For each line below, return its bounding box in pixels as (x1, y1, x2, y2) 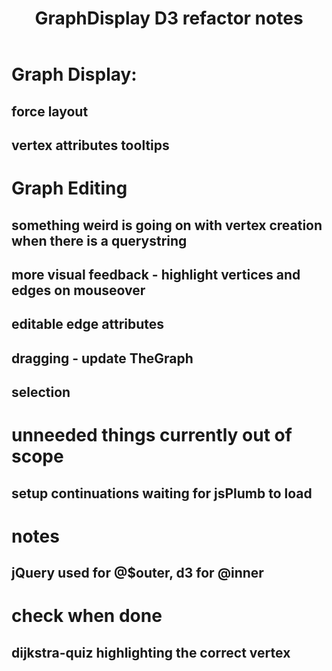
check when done (11, 605, 163, 627)
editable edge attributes (11, 316, 165, 333)
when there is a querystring (11, 232, 188, 249)
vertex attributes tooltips (11, 137, 170, 154)
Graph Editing (11, 177, 128, 200)
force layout (11, 103, 89, 120)
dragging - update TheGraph (11, 350, 194, 367)
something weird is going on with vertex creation (11, 217, 323, 234)
